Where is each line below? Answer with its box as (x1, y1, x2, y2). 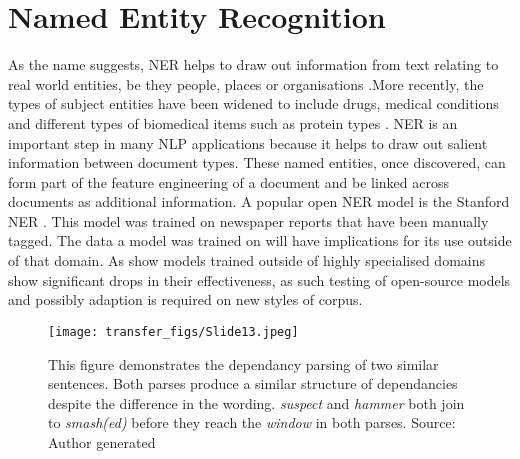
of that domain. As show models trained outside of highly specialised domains (8, 250, 485, 271)
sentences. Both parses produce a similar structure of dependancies (48, 373, 458, 394)
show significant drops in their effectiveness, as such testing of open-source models (8, 269, 511, 290)
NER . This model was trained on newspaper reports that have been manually (8, 210, 489, 231)
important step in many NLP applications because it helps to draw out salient (8, 132, 488, 153)
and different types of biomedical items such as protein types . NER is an (8, 112, 458, 133)
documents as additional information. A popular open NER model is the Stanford (8, 191, 510, 212)
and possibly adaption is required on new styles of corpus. (8, 289, 363, 310)
